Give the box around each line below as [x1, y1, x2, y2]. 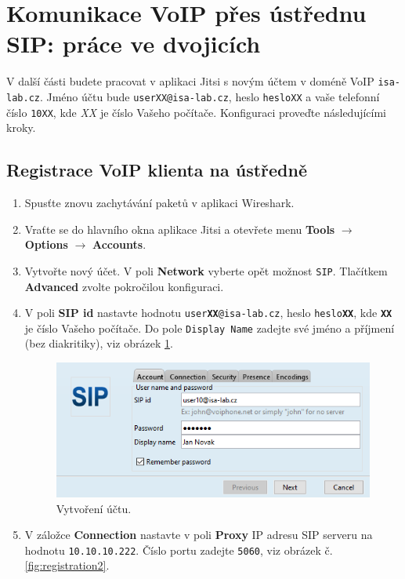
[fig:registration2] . [24, 557, 110, 574]
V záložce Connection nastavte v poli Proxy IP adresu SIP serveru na [24, 526, 373, 543]
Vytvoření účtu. [56, 500, 132, 516]
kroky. [6, 119, 36, 136]
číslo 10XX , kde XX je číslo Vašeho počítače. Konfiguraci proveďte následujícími [6, 104, 387, 120]
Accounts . [92, 236, 146, 253]
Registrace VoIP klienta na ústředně [6, 158, 308, 182]
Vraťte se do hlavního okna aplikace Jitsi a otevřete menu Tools [24, 220, 335, 237]
